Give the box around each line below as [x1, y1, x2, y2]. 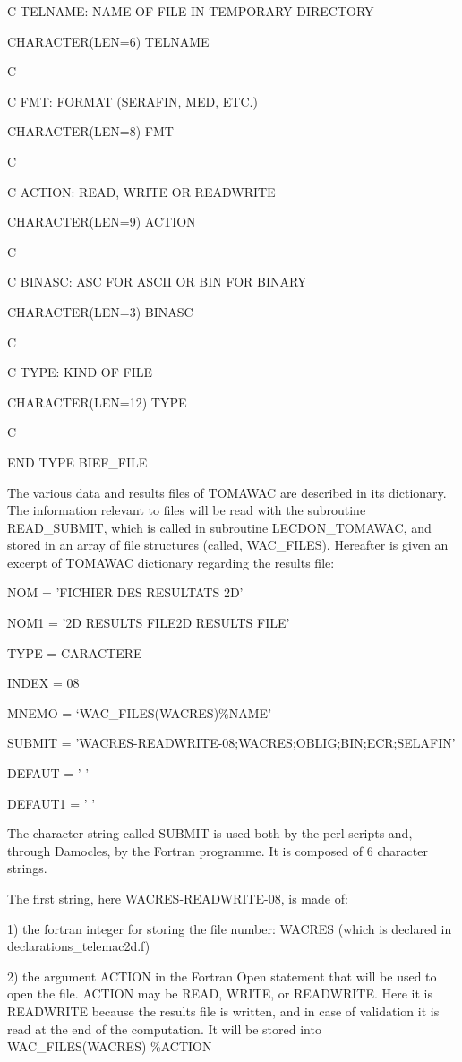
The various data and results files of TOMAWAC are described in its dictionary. [7, 483, 447, 501]
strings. [7, 859, 47, 878]
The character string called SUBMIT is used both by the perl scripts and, [7, 824, 413, 843]
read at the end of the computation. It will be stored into [7, 1019, 321, 1038]
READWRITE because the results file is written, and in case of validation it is [7, 1001, 440, 1020]
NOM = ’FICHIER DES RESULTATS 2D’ [7, 583, 244, 602]
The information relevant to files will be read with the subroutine [7, 501, 366, 519]
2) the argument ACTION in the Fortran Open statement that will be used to [7, 966, 437, 985]
